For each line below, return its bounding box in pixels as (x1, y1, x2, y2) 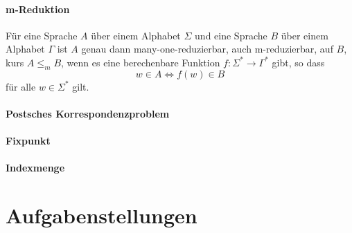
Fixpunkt (6, 133, 51, 148)
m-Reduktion (6, 1, 70, 16)
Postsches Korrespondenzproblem (6, 106, 170, 120)
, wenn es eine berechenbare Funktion (61, 55, 220, 69)
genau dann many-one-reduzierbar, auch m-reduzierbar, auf (81, 41, 333, 56)
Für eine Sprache (6, 28, 78, 42)
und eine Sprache (195, 28, 267, 42)
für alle (6, 79, 36, 93)
